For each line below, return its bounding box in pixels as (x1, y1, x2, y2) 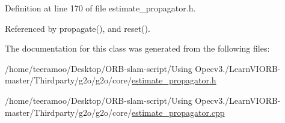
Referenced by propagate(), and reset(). (5, 22, 150, 34)
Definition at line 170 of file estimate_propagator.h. (5, 2, 196, 14)
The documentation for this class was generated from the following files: (5, 42, 270, 55)
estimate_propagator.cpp (132, 106, 225, 118)
